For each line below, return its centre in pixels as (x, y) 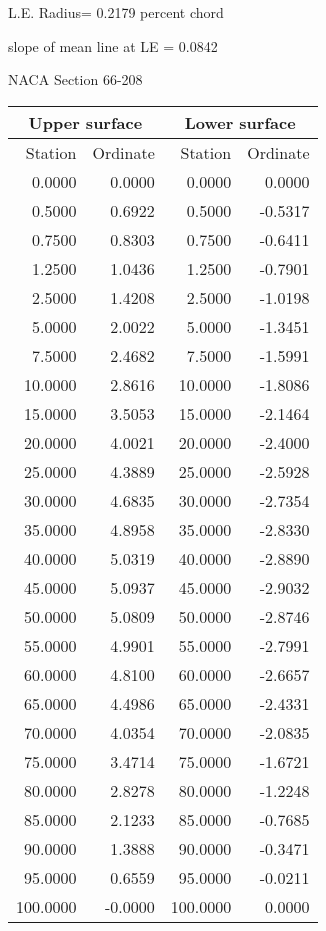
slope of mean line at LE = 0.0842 (113, 45)
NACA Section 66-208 (75, 79)
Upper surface (85, 122)
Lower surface (240, 122)
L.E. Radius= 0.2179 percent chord (116, 12)
